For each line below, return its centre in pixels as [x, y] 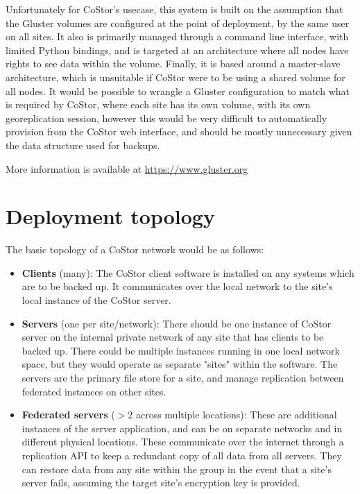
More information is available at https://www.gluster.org [127, 168]
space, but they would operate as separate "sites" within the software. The [180, 364]
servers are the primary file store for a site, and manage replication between [183, 377]
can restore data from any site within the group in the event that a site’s [177, 469]
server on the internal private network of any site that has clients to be [173, 337]
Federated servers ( [68, 415]
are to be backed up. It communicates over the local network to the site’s [177, 286]
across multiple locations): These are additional [236, 415]
